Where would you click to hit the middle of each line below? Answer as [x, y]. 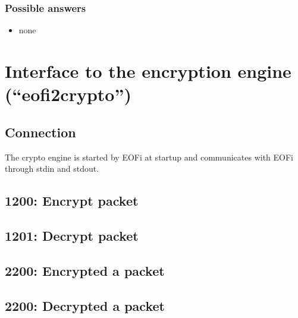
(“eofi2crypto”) [68, 94]
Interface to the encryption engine [148, 71]
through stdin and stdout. [52, 169]
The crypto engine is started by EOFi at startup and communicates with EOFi [149, 157]
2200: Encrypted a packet [85, 270]
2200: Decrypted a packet [85, 305]
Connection [40, 132]
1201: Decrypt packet [72, 235]
